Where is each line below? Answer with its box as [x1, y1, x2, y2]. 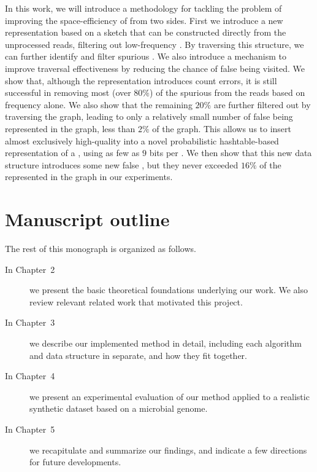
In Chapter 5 [5, 422, 55, 435]
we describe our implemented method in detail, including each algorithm [29, 337, 302, 349]
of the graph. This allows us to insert [152, 122, 292, 135]
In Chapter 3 [5, 316, 55, 329]
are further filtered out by [213, 98, 311, 111]
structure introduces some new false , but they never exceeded [5, 158, 239, 171]
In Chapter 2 [5, 262, 55, 275]
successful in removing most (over [5, 86, 131, 99]
